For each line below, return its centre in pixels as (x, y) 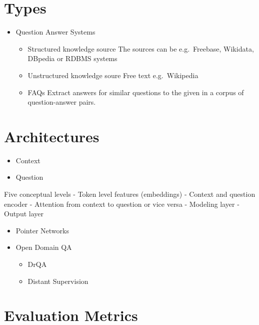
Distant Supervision (58, 281)
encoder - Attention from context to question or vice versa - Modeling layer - (122, 204)
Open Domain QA (44, 247)
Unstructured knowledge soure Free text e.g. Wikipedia (113, 75)
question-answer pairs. (62, 102)
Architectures (52, 136)
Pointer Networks (42, 230)
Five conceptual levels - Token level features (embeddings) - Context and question (130, 194)
